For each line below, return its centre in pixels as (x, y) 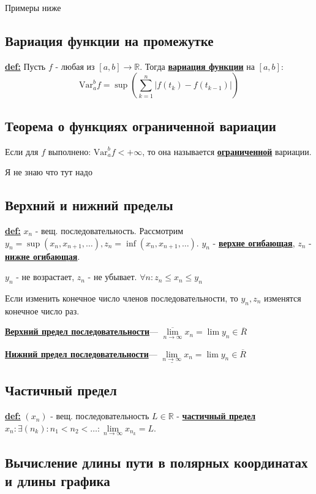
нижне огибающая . (43, 256)
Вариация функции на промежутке (109, 40)
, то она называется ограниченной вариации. (227, 151)
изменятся (283, 298)
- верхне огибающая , (254, 242)
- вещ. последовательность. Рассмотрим (109, 230)
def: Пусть (25, 66)
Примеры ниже (33, 7)
